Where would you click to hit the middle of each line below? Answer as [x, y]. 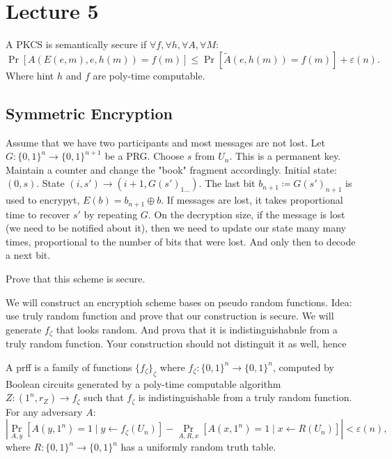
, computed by [304, 367]
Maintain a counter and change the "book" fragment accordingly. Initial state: [171, 169]
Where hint [30, 75]
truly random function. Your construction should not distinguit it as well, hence [176, 344]
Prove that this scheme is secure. [76, 278]
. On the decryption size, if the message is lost [246, 214]
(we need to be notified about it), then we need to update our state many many [176, 228]
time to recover [38, 214]
